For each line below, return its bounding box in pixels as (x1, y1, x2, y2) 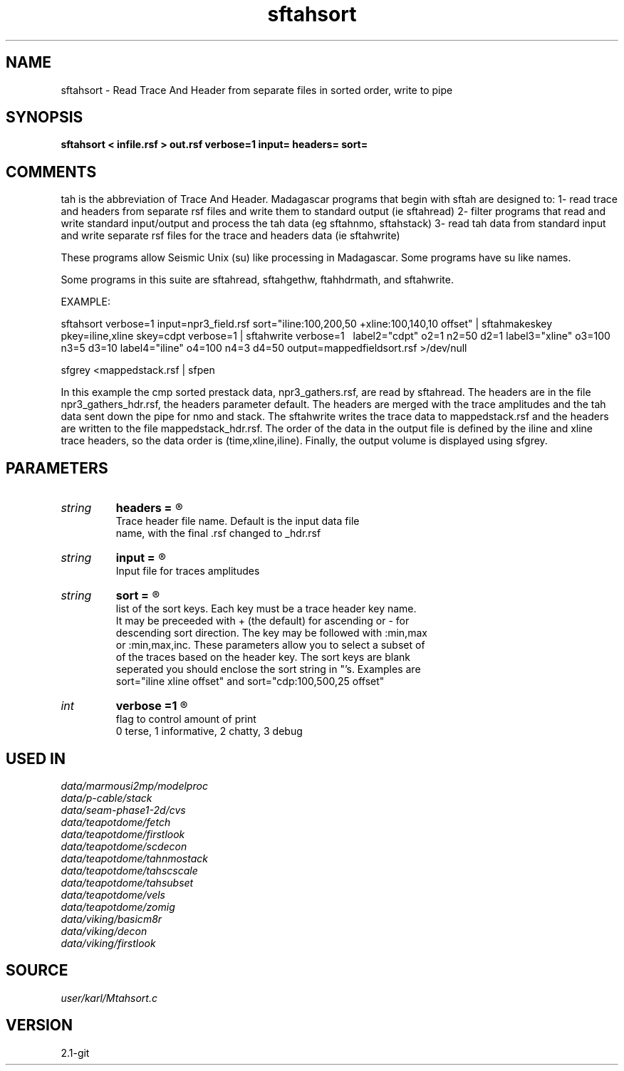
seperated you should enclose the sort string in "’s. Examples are (115, 663, 421, 676)
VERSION (6, 1016, 73, 1035)
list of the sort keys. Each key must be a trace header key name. (115, 602, 417, 615)
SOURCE (6, 961, 68, 980)
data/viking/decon (61, 924, 147, 937)
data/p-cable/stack (61, 791, 152, 804)
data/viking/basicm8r (61, 912, 162, 925)
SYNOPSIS (6, 108, 83, 127)
